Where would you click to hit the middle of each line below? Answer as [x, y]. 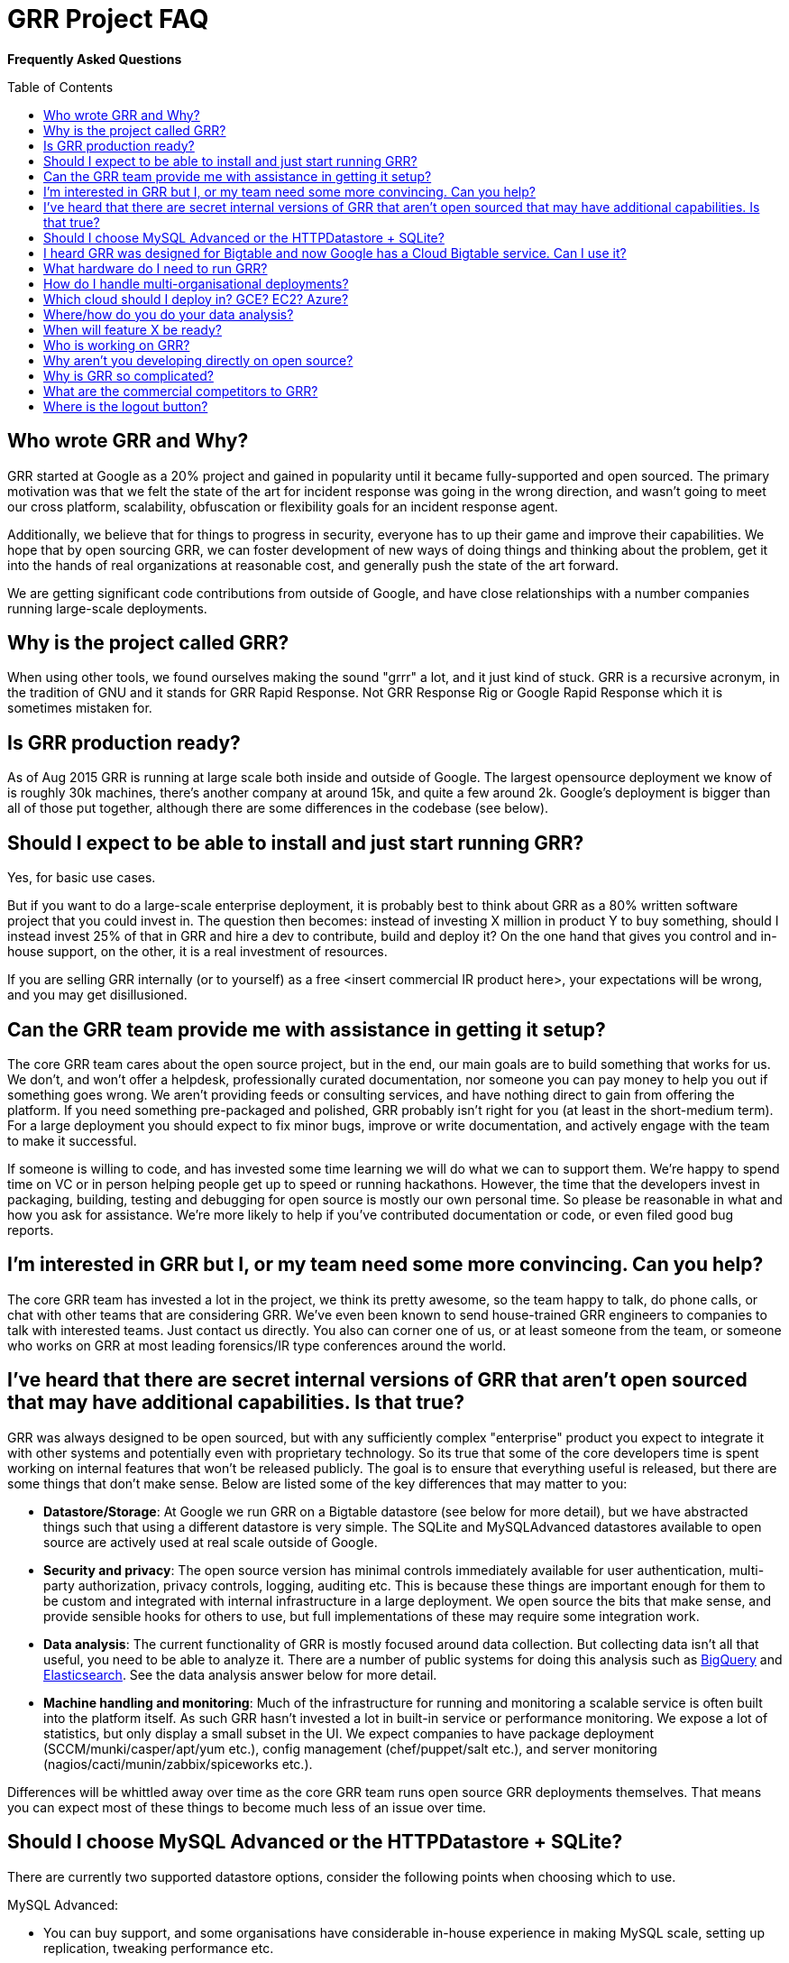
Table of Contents [60, 87]
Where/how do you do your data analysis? [169, 314]
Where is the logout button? [126, 406]
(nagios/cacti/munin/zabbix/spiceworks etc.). [178, 1764]
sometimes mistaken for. [80, 708]
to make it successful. [72, 1140]
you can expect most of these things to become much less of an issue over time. [247, 1807]
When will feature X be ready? [133, 329]
